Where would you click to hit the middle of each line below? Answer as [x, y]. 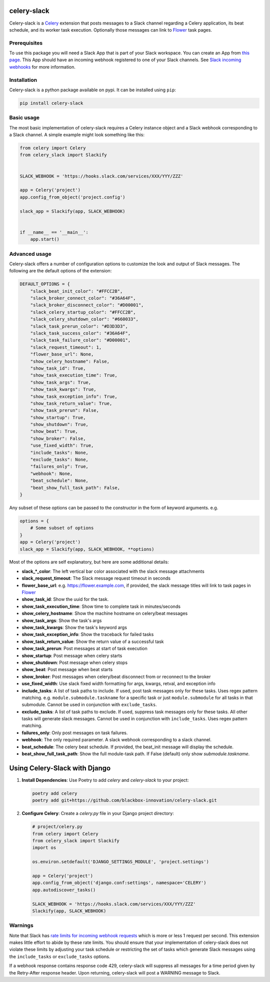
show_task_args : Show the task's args [62, 620]
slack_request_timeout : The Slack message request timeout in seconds [96, 578]
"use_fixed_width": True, [62, 446]
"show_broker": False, [58, 438]
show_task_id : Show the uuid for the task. [65, 599]
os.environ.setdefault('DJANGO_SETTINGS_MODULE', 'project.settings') [121, 862]
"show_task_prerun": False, [65, 411]
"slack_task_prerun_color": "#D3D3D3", [79, 326]
